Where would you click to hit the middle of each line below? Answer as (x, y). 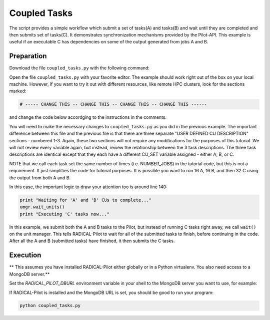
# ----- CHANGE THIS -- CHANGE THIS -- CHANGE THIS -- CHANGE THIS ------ (113, 104)
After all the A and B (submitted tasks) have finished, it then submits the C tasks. (92, 241)
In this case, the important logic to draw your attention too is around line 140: (88, 187)
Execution (25, 255)
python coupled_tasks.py (50, 306)
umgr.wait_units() (42, 207)
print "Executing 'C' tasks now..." (65, 214)
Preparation (28, 56)
